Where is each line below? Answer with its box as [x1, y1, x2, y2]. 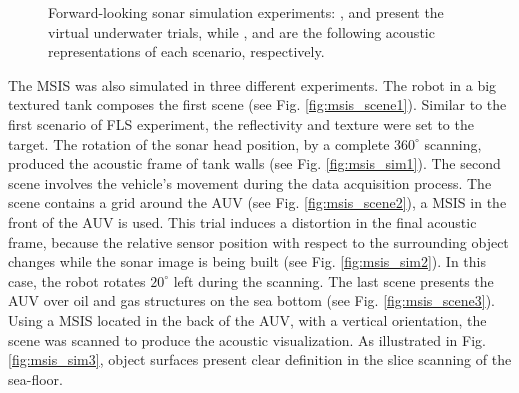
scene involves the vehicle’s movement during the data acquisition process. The [8, 172, 492, 193]
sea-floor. [8, 368, 63, 389]
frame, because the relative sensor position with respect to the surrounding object [8, 231, 509, 252]
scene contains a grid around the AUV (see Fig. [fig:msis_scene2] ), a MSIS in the [8, 192, 507, 213]
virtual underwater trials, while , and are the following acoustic [48, 21, 435, 42]
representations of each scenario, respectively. [48, 41, 325, 62]
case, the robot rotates [8, 270, 146, 291]
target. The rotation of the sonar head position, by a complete [8, 133, 390, 154]
